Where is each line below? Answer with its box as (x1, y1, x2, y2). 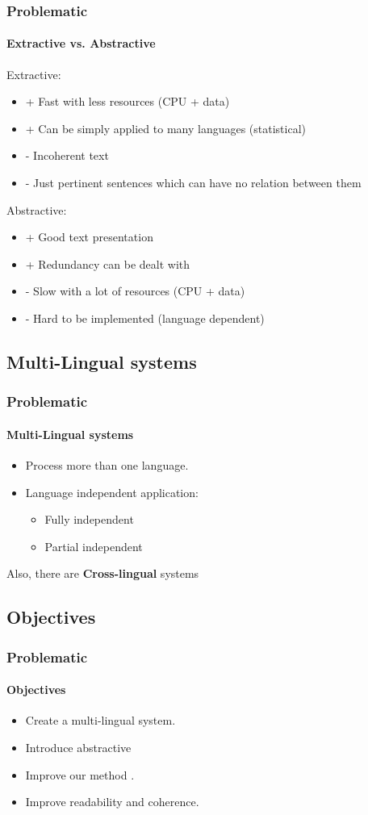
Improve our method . (25, 766, 135, 783)
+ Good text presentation (25, 228, 153, 245)
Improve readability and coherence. (25, 793, 199, 810)
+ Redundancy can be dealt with (25, 255, 190, 272)
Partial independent (44, 537, 143, 554)
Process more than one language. (25, 457, 189, 473)
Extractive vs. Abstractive (6, 35, 156, 52)
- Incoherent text (25, 147, 109, 164)
